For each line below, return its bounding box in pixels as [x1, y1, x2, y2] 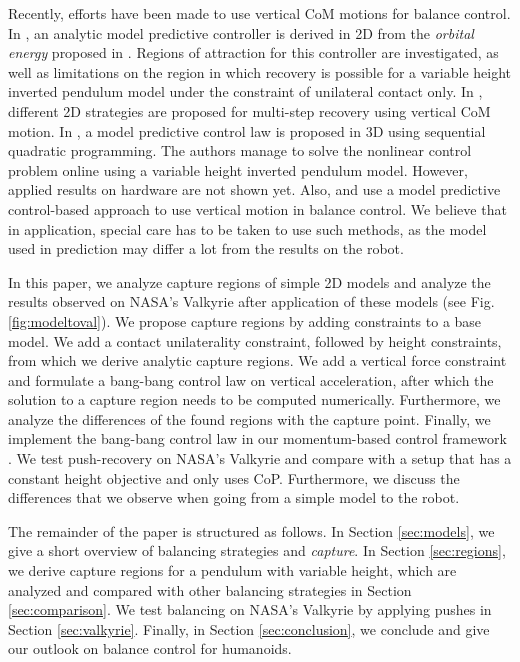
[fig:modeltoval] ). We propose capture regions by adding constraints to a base [8, 310, 482, 331]
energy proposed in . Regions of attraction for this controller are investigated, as [8, 42, 499, 63]
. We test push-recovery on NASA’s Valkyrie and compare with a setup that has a [8, 448, 512, 469]
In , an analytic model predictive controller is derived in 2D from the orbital [8, 22, 474, 43]
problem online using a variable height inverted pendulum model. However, [8, 159, 468, 180]
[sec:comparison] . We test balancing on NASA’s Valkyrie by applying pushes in [8, 599, 492, 620]
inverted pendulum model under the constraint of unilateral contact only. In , [8, 81, 483, 102]
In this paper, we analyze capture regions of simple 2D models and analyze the [8, 271, 491, 292]
